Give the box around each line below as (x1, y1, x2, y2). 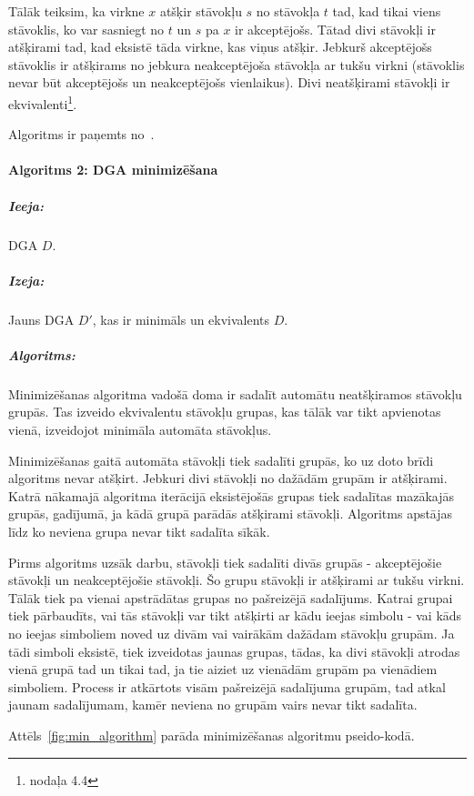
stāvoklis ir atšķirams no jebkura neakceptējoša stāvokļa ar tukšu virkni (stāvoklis (8, 55, 465, 74)
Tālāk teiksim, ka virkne (8, 2, 145, 20)
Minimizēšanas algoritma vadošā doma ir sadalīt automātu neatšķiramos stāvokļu (8, 384, 462, 403)
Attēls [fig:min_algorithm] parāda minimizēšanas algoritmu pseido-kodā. (8, 725, 415, 744)
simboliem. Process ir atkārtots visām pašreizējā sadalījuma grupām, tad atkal (8, 677, 446, 696)
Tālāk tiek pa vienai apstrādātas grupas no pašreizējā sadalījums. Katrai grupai (8, 588, 453, 607)
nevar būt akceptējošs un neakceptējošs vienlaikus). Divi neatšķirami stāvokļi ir (8, 73, 450, 92)
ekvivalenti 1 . (8, 91, 77, 113)
